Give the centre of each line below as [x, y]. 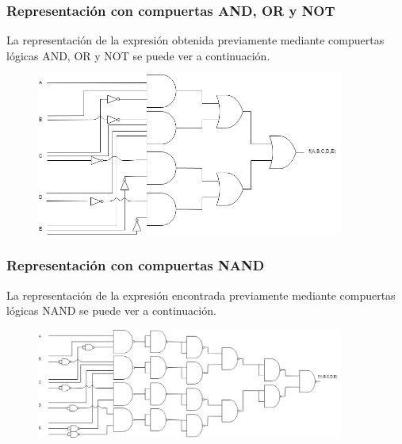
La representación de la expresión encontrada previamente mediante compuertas [201, 295]
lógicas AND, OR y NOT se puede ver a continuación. [138, 55]
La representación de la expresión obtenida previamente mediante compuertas [195, 40]
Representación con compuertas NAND [136, 265]
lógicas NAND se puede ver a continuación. [111, 310]
